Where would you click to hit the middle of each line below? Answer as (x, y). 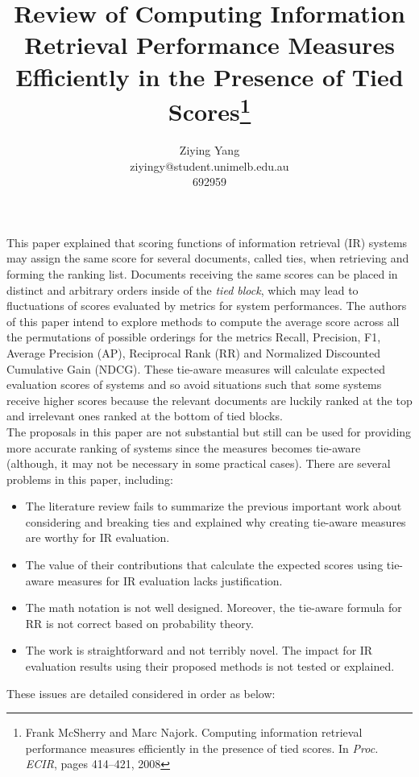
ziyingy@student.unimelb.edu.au (209, 165)
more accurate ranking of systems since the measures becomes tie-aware (184, 447)
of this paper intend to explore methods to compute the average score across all (203, 321)
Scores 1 (209, 110)
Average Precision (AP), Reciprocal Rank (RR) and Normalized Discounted (194, 352)
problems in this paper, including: (90, 479)
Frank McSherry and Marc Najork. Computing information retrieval (194, 732)
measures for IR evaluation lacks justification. (170, 580)
